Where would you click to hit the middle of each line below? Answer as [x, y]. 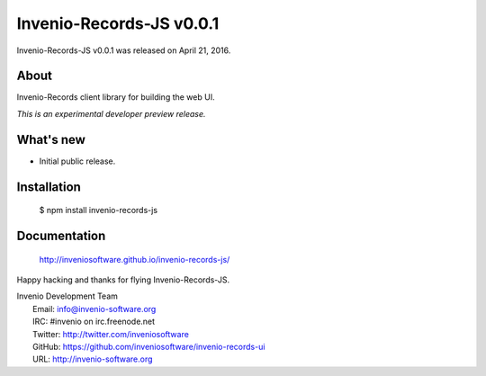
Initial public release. [77, 161]
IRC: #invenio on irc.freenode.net [94, 322]
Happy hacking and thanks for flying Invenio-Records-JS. [123, 280]
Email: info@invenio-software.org [94, 309]
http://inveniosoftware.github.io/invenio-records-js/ [135, 259]
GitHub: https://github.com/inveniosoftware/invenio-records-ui [149, 346]
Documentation [61, 235]
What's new [51, 139]
